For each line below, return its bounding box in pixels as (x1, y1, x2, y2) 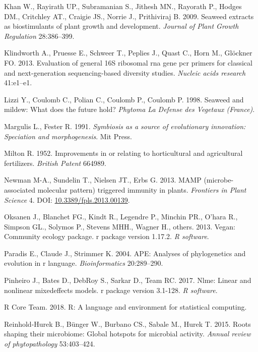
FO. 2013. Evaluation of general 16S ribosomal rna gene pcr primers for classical (4, 57, 252, 68)
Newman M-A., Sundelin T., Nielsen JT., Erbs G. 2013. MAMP (4, 174, 202, 185)
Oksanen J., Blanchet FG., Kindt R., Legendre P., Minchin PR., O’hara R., (4, 211, 238, 222)
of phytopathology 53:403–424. (4, 338, 95, 349)
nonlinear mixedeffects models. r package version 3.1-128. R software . (4, 284, 218, 295)
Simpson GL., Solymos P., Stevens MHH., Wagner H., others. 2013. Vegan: (4, 221, 236, 231)
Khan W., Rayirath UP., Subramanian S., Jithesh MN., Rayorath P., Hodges (4, 1, 242, 11)
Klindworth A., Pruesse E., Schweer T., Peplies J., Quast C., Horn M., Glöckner (4, 47, 252, 58)
